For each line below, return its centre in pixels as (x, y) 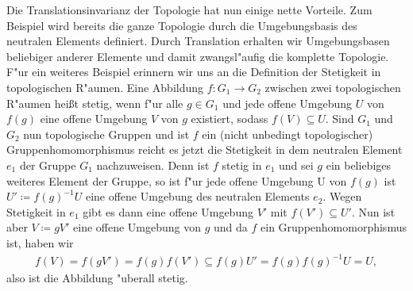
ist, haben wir (40, 242)
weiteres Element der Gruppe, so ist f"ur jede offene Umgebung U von (177, 180)
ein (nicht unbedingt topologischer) (288, 134)
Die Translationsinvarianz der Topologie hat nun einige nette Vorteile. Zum (189, 10)
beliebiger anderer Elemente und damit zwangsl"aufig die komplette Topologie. (198, 56)
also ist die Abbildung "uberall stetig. (97, 278)
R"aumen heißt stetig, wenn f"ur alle (95, 103)
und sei (296, 165)
